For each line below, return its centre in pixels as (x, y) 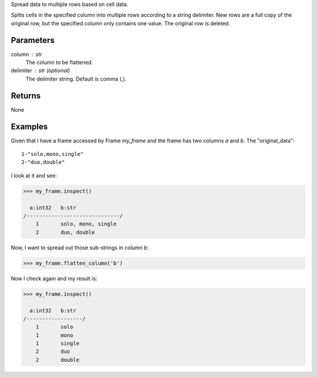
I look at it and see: (34, 175)
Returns (26, 96)
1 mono (54, 335)
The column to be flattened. (59, 62)
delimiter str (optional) (40, 71)
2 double (57, 360)
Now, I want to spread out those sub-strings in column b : (80, 248)
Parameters (33, 40)
